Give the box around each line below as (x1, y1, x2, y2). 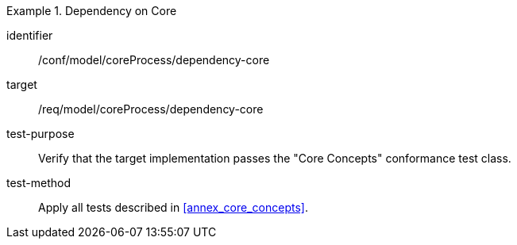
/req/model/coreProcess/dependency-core (38, 102, 264, 116)
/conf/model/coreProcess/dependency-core (38, 53, 270, 67)
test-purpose (6, 127, 75, 140)
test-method (6, 176, 71, 189)
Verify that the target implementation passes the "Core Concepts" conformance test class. (38, 151, 511, 165)
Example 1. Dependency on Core (6, 4, 177, 17)
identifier (6, 29, 53, 42)
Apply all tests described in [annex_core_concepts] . (38, 201, 308, 214)
